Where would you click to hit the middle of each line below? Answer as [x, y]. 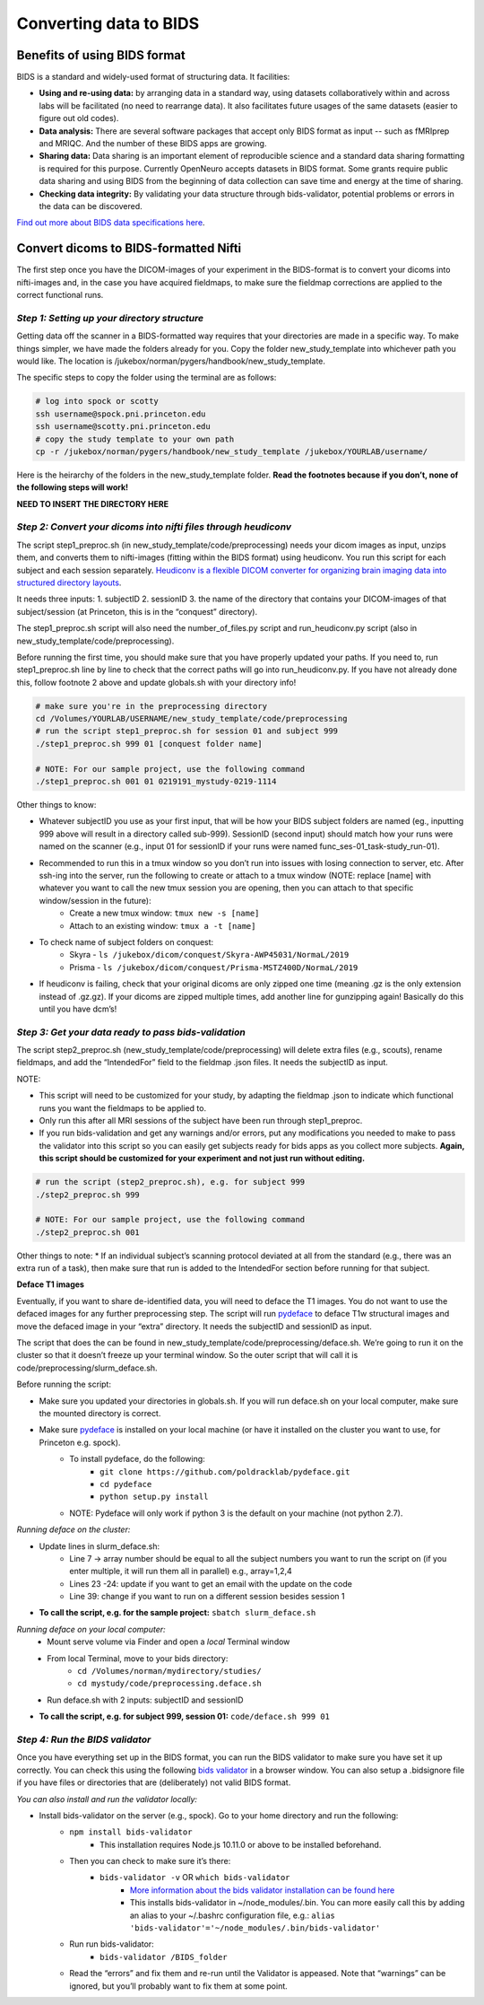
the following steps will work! [73, 487]
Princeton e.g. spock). [80, 1442]
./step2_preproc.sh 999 [88, 1195]
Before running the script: [64, 1384]
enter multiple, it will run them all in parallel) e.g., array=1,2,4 [181, 1572]
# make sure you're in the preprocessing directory [151, 706]
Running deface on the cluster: [73, 1529]
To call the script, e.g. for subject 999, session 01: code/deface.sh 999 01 [185, 1716]
